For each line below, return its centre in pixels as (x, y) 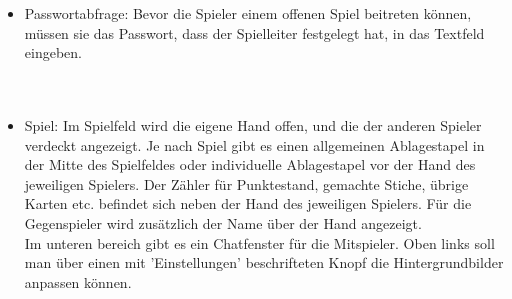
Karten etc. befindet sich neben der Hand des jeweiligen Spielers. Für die (248, 203)
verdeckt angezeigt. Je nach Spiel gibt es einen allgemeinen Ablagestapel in (254, 144)
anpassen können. (78, 281)
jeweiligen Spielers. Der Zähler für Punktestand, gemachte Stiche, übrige (246, 183)
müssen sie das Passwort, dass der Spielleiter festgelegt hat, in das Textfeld (254, 32)
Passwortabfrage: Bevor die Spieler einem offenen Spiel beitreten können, (248, 13)
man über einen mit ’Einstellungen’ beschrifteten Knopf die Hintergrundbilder (264, 262)
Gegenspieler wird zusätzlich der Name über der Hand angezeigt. (223, 222)
